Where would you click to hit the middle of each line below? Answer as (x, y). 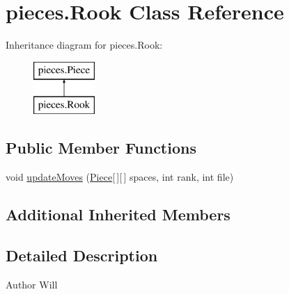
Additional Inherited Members (118, 214)
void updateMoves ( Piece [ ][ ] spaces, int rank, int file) (120, 177)
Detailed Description (82, 255)
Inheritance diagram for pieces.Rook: (84, 45)
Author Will (32, 284)
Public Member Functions (101, 148)
